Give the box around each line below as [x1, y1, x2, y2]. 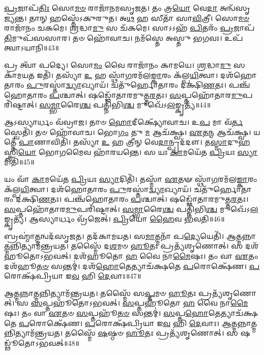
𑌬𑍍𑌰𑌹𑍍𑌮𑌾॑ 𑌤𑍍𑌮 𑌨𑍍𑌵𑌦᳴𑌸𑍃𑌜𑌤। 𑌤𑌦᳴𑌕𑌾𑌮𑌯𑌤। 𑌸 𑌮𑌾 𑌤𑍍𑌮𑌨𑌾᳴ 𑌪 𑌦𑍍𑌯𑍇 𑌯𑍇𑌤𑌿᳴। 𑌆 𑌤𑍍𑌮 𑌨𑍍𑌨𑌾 [4, 230, 256, 241]
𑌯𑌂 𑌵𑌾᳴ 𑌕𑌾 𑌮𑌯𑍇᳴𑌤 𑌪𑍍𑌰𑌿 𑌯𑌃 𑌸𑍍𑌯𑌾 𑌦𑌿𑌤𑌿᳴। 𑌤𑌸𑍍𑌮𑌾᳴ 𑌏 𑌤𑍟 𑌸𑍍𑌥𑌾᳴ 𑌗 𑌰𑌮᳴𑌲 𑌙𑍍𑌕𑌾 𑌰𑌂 [4, 173, 257, 184]
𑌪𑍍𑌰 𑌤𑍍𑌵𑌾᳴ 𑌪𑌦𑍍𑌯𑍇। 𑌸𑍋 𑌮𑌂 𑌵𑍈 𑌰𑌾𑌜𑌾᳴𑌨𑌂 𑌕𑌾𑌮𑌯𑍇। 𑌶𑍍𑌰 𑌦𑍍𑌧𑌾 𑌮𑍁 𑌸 [4, 59, 245, 70]
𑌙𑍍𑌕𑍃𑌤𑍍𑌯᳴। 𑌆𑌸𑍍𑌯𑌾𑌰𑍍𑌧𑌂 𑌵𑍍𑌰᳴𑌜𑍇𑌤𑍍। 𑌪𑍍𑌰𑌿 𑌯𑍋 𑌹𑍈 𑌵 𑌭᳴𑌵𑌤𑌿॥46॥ [4, 213, 225, 224]
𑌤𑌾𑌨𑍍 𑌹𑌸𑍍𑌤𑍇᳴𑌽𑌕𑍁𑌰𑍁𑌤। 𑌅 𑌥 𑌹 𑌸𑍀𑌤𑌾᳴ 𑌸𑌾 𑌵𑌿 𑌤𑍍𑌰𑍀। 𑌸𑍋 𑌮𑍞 [29, 12, 249, 23]
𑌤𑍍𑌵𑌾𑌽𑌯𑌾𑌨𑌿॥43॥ [4, 42, 59, 53]
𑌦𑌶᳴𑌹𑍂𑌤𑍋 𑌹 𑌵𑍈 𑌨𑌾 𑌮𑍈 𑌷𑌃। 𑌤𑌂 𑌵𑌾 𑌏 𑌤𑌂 [73, 251, 258, 261]
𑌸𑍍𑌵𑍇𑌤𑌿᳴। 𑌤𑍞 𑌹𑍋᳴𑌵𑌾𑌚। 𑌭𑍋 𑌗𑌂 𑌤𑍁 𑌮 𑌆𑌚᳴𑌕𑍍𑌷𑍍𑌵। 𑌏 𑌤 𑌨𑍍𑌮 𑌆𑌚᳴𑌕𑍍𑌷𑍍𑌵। [4, 126, 251, 137]
